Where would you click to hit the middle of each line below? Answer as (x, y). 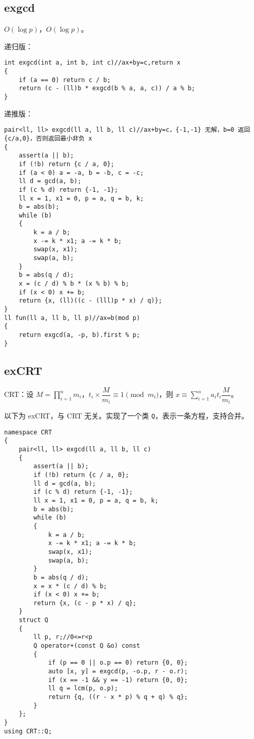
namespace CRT (28, 432)
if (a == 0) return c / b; (65, 80)
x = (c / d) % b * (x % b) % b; (74, 284)
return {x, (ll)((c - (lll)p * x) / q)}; (90, 301)
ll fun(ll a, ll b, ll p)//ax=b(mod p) (72, 318)
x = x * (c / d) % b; (70, 586)
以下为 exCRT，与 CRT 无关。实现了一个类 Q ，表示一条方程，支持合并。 (126, 416)
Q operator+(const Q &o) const (87, 646)
